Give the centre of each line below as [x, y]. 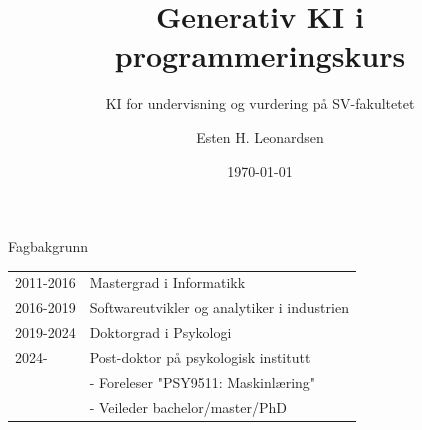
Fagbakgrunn [48, 246]
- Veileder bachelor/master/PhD [188, 406]
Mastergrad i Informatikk [167, 282]
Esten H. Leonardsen [260, 136]
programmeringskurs [260, 55]
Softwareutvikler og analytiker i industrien [219, 307]
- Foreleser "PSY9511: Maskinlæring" [202, 381]
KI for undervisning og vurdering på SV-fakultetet [260, 103]
